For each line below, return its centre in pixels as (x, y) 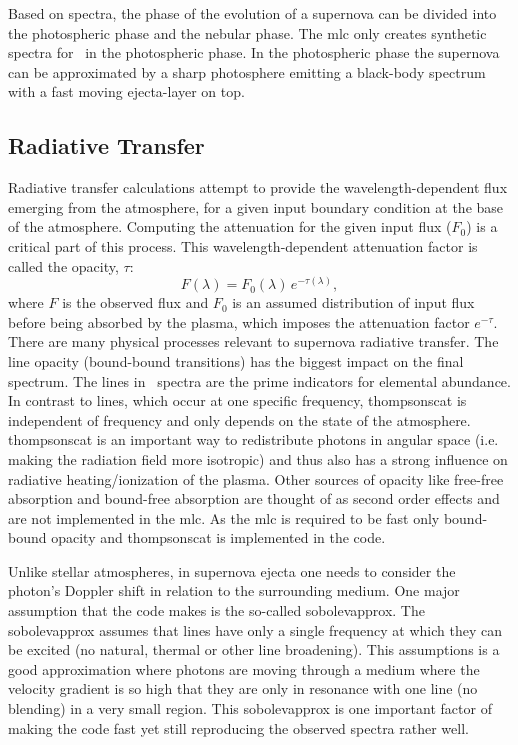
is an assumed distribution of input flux (353, 302)
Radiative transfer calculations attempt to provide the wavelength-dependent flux (258, 187)
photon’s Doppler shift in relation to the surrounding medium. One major (234, 590)
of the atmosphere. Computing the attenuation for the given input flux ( (230, 226)
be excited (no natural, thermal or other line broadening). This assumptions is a (254, 649)
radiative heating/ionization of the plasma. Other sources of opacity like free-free (256, 478)
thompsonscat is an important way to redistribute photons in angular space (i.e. (253, 439)
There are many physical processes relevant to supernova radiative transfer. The (253, 341)
